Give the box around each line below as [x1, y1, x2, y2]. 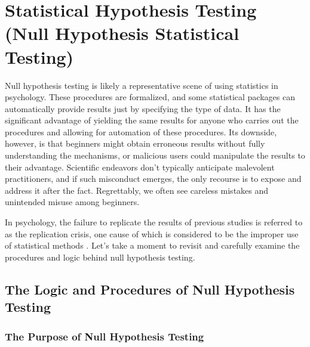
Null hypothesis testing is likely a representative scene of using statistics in [5, 79, 278, 91]
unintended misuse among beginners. [5, 196, 140, 208]
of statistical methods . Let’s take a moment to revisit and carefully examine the [5, 239, 300, 252]
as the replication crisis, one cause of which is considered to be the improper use [5, 227, 299, 240]
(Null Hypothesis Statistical [5, 21, 240, 45]
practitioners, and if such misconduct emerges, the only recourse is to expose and [5, 172, 302, 185]
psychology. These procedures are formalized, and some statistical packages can [5, 91, 295, 103]
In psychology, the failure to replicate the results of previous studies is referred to [5, 216, 303, 228]
